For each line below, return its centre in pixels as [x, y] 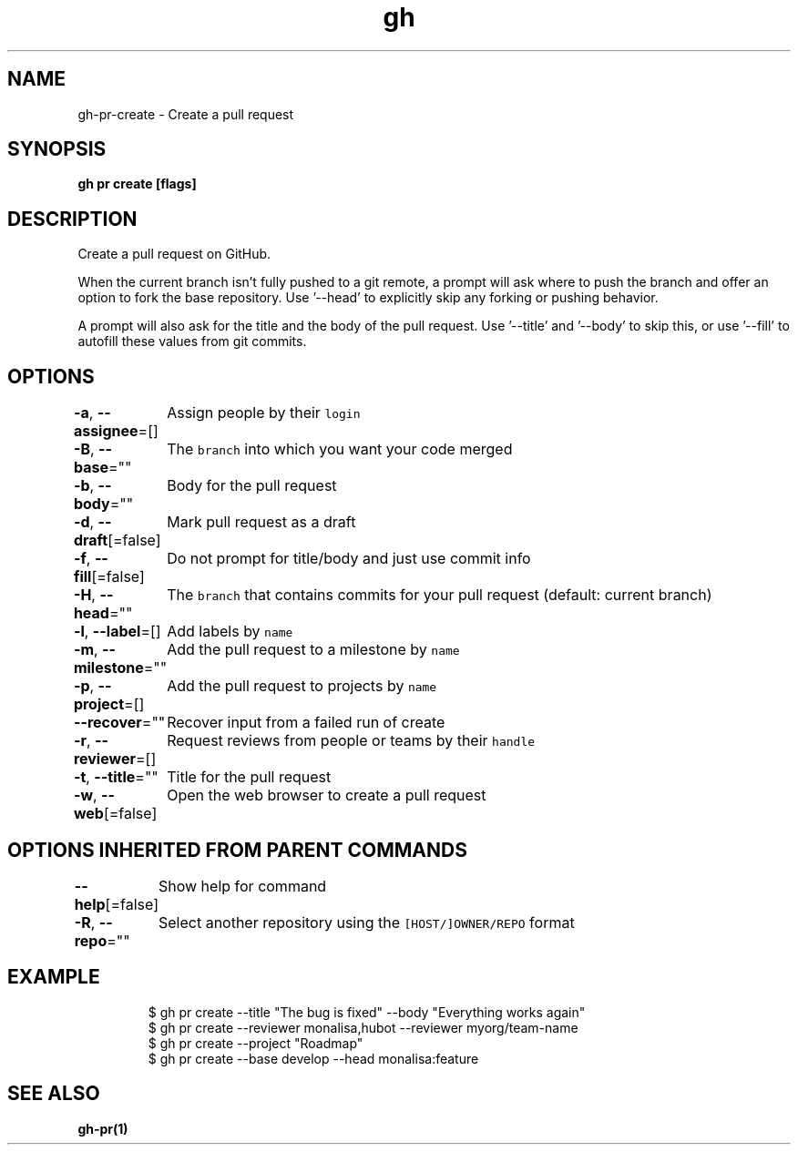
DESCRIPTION [72, 219]
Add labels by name [230, 632]
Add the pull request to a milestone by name [313, 650]
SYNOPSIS [57, 149]
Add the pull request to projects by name [302, 686]
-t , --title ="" [116, 777]
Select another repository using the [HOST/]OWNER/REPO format [366, 922]
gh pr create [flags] [137, 184]
